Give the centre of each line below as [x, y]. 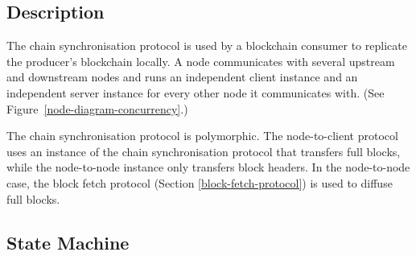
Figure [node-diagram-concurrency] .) [97, 108]
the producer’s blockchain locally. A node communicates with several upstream [201, 61]
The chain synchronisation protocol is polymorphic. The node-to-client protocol [202, 136]
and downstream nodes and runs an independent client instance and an [182, 77]
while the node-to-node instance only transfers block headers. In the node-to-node [208, 167]
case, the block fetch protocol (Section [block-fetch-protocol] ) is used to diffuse [200, 182]
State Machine [68, 242]
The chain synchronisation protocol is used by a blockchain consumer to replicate [207, 45]
